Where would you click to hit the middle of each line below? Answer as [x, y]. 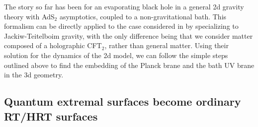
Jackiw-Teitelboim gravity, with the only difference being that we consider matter [129, 35]
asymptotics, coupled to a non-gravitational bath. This [143, 16]
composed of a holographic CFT [53, 45]
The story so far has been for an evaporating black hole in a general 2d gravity [124, 6]
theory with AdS [29, 16]
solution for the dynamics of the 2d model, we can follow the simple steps [116, 55]
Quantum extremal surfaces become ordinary [123, 101]
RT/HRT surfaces [51, 116]
